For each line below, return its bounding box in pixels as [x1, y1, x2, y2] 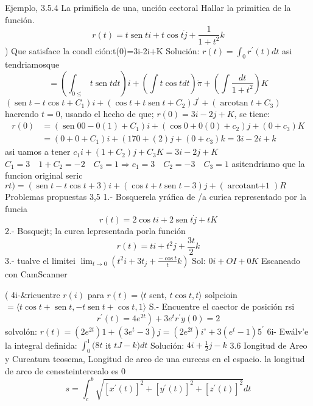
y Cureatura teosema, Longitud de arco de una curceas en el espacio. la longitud [5, 352, 305, 365]
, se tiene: [234, 107, 270, 120]
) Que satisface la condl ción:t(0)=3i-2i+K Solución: [5, 44, 200, 57]
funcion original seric [5, 169, 83, 182]
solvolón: [5, 324, 37, 337]
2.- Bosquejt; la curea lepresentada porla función [5, 224, 186, 237]
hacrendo [5, 107, 39, 120]
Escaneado [261, 254, 301, 266]
